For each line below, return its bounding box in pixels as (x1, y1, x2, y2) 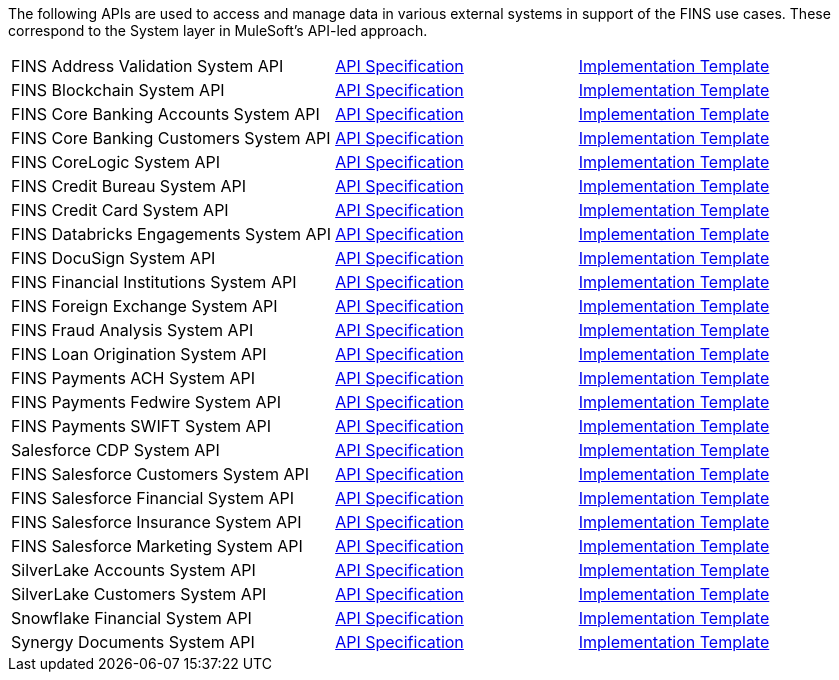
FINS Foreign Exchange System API (11, 296, 278, 316)
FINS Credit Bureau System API (11, 176, 247, 196)
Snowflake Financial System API (11, 608, 252, 628)
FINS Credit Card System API (11, 200, 229, 220)
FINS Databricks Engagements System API (11, 224, 332, 244)
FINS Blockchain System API (11, 80, 225, 100)
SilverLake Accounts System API (11, 560, 256, 580)
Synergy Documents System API (11, 632, 255, 652)
